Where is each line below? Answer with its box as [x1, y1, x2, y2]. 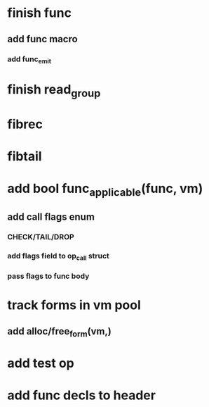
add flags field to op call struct [7, 251, 110, 262]
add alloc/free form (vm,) [7, 325, 112, 339]
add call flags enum [7, 211, 95, 223]
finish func [7, 5, 72, 21]
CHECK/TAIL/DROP [7, 232, 75, 242]
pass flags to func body [7, 271, 90, 281]
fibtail [7, 148, 42, 164]
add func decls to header [7, 387, 156, 403]
